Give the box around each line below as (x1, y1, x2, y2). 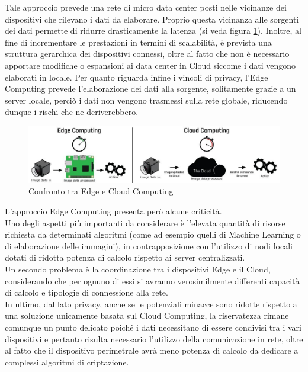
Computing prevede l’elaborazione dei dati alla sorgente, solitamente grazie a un (5, 82, 296, 95)
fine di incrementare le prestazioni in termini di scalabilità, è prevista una (5, 36, 272, 48)
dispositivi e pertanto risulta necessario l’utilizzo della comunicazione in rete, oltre (5, 332, 303, 345)
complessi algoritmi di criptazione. (5, 355, 129, 368)
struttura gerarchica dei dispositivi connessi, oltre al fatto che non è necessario (5, 47, 290, 60)
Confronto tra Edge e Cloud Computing (28, 185, 174, 197)
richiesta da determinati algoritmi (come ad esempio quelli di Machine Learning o (5, 228, 301, 240)
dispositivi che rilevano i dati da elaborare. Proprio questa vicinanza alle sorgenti (5, 12, 299, 25)
